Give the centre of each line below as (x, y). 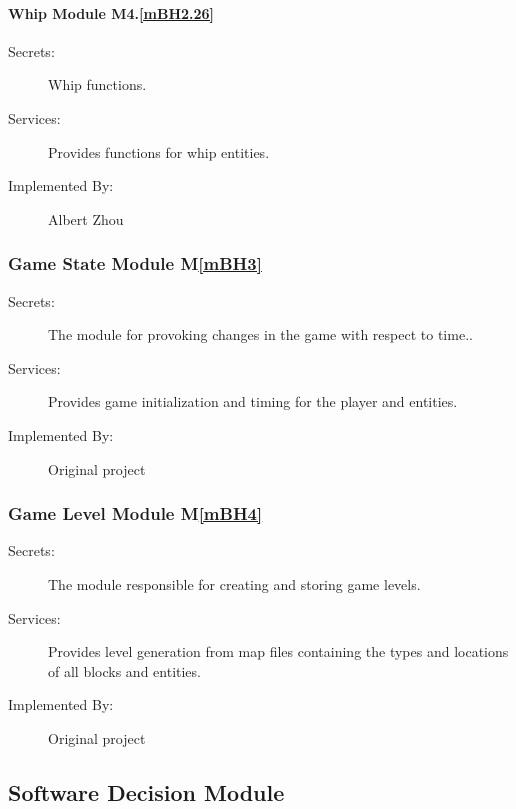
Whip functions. (97, 84)
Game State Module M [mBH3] (135, 263)
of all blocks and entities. (124, 670)
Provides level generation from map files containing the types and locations (278, 651)
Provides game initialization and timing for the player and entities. (253, 401)
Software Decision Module (146, 791)
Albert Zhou (86, 218)
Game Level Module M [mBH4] (135, 513)
